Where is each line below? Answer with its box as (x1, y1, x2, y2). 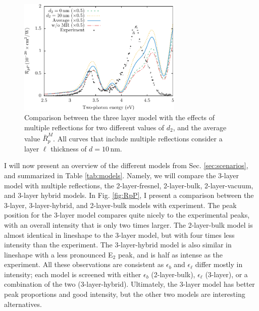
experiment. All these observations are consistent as (4, 259, 164, 270)
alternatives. (4, 298, 42, 309)
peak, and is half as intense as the (118, 249, 223, 260)
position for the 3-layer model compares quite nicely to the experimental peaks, (4, 210, 250, 220)
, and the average (173, 122, 227, 132)
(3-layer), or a (205, 269, 248, 279)
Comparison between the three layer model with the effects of (24, 112, 215, 123)
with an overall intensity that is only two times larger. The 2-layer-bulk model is (4, 219, 253, 230)
